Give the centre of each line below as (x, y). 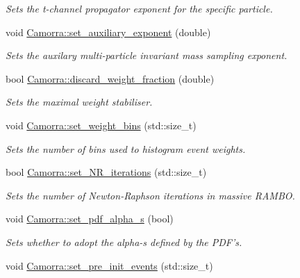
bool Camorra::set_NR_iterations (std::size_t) (106, 172)
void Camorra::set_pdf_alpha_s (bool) (90, 219)
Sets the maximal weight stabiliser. (79, 102)
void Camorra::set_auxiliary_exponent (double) (108, 32)
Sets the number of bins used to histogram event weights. (126, 148)
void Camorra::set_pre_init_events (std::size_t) (109, 265)
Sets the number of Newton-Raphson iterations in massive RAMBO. (150, 195)
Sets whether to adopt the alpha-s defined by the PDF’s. (124, 242)
